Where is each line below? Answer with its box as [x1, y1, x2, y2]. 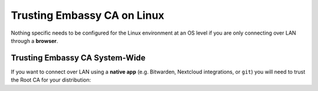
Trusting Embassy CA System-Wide [11, 53, 146, 63]
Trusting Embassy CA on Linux [11, 9, 165, 22]
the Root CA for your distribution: [11, 76, 91, 83]
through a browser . [11, 37, 58, 44]
